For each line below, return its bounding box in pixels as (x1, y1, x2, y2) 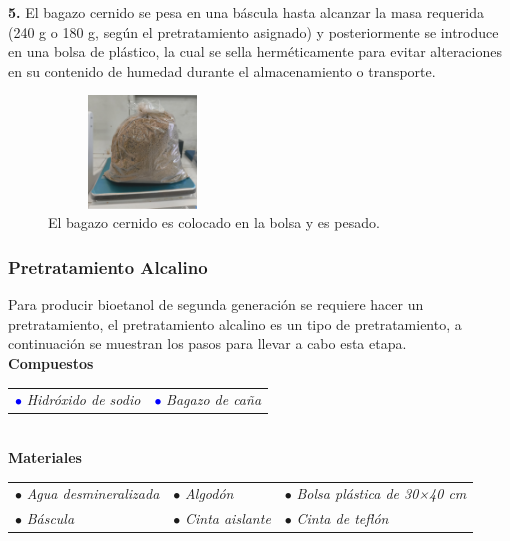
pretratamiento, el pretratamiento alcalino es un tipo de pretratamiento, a (8, 313, 462, 334)
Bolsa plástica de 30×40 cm (296, 483, 467, 504)
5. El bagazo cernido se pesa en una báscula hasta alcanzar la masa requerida (8, 2, 485, 22)
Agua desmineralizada (26, 483, 160, 504)
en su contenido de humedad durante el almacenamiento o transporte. (8, 60, 436, 81)
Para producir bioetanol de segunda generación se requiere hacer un (8, 294, 424, 315)
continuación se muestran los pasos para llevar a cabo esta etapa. (8, 333, 407, 354)
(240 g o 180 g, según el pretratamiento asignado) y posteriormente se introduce (8, 21, 499, 42)
